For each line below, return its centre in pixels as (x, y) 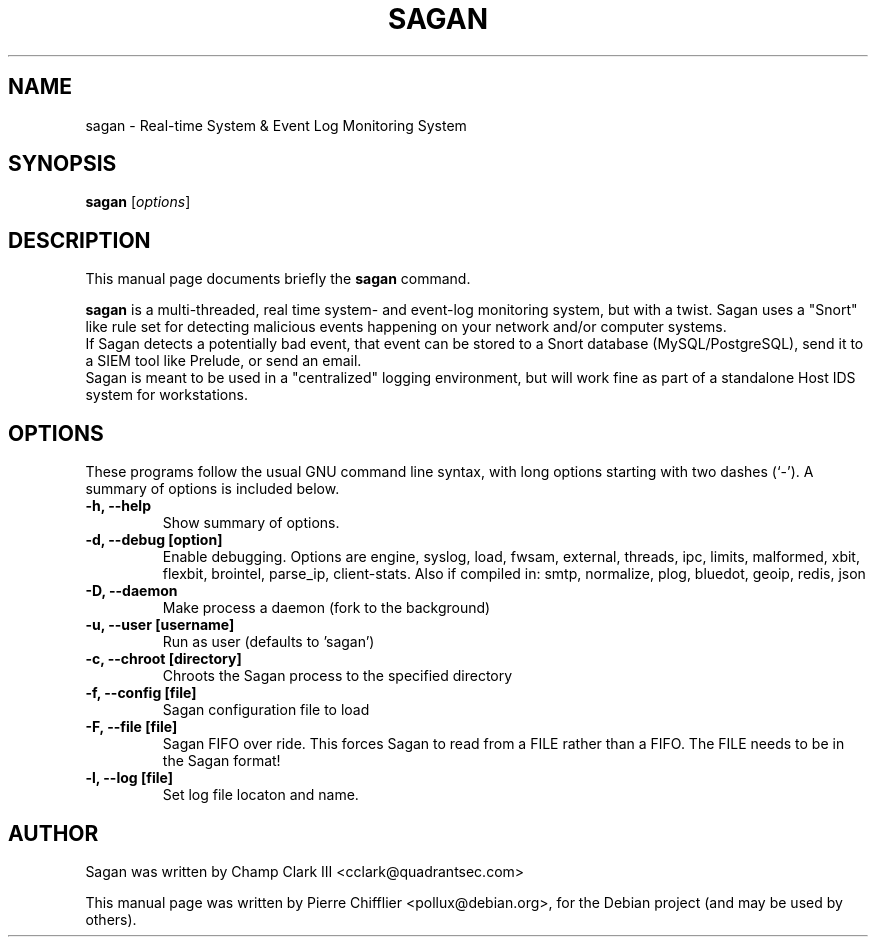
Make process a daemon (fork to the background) (326, 608)
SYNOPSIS (62, 164)
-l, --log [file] (129, 778)
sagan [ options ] (138, 202)
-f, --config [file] (141, 693)
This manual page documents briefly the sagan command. (278, 279)
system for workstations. (166, 395)
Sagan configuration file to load (266, 710)
